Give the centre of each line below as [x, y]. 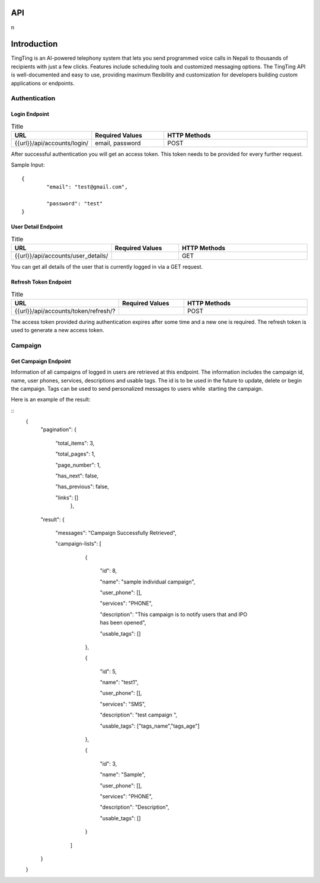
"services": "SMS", [123, 704]
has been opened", [123, 623]
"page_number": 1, [78, 465]
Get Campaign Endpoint [41, 361]
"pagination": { [59, 429]
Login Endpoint [30, 114]
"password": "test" [75, 203]
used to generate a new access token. [57, 330]
